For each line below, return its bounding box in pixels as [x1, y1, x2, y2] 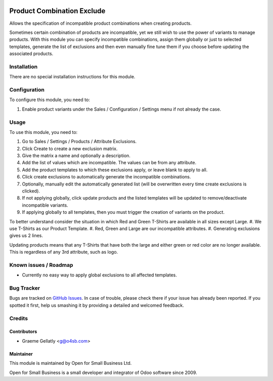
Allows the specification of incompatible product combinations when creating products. [9, 20, 192, 26]
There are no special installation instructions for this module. [9, 74, 135, 80]
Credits [9, 315, 28, 322]
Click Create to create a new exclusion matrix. [22, 146, 118, 152]
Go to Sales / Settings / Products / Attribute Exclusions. [22, 138, 137, 145]
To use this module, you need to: [9, 129, 78, 135]
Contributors [9, 328, 37, 335]
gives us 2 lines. [9, 232, 43, 239]
